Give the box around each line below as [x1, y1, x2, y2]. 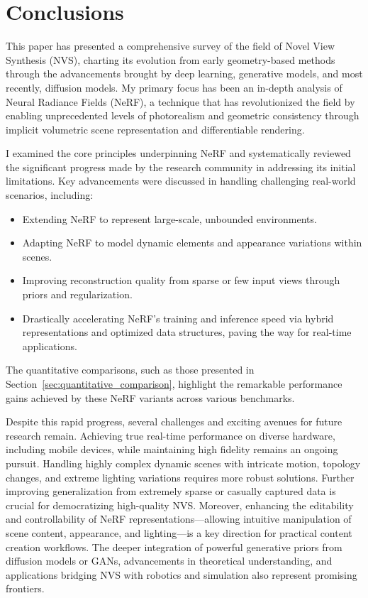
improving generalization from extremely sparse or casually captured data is [6, 484, 336, 499]
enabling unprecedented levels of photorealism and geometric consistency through [6, 108, 359, 123]
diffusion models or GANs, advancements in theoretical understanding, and [6, 553, 333, 568]
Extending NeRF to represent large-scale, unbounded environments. [22, 211, 317, 226]
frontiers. [6, 581, 45, 596]
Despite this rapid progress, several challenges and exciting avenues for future [6, 414, 342, 429]
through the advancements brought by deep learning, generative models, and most [6, 66, 363, 81]
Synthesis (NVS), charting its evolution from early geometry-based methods [6, 52, 335, 67]
